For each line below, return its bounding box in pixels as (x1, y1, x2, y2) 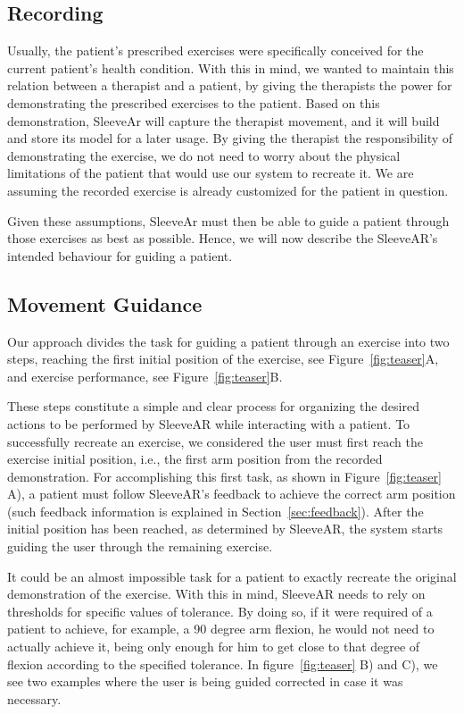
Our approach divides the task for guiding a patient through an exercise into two (7, 332, 450, 350)
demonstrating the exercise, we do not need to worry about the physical (7, 146, 401, 164)
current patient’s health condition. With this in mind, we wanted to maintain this (7, 58, 454, 77)
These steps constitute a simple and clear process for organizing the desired (7, 397, 419, 416)
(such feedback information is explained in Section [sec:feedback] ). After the (7, 501, 424, 520)
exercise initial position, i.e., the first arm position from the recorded (7, 449, 383, 468)
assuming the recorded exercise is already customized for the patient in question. (7, 181, 449, 199)
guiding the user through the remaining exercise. (7, 537, 273, 556)
